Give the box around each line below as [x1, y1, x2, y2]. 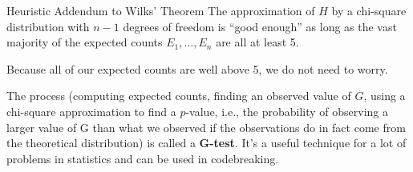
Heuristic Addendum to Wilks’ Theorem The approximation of [6, 2, 315, 18]
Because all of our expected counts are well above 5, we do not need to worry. [6, 60, 388, 77]
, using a [363, 87, 406, 104]
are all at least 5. [216, 34, 299, 50]
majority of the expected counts [6, 34, 163, 50]
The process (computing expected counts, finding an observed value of [6, 87, 351, 104]
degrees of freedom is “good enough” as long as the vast [123, 18, 397, 34]
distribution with [6, 18, 90, 34]
